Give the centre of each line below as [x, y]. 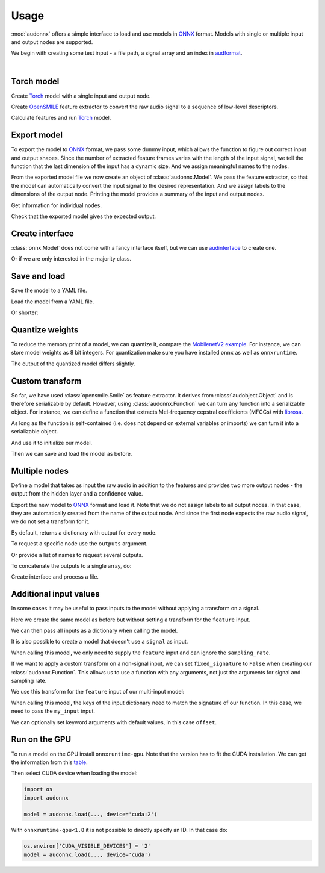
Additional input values [55, 594]
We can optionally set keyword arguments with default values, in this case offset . [114, 722]
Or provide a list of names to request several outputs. [77, 555]
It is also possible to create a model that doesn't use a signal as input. [100, 642]
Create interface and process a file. [55, 577]
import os [38, 789]
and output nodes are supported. [52, 42]
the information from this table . [50, 762]
